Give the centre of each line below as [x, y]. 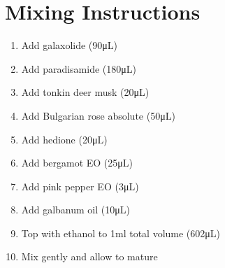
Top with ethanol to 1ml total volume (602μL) [121, 233]
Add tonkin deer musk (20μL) [85, 92]
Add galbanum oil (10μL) [75, 210]
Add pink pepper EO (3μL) [80, 186]
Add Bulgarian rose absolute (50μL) [98, 115]
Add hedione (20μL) [64, 139]
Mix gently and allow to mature [89, 256]
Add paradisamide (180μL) [79, 68]
